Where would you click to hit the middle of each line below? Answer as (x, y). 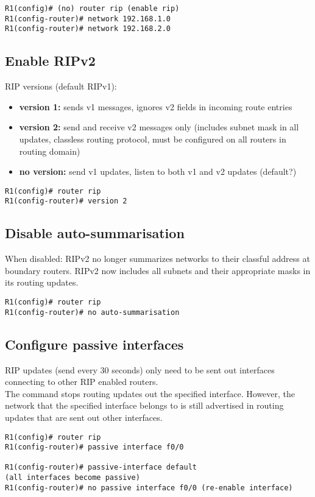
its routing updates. (42, 282)
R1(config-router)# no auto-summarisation (92, 312)
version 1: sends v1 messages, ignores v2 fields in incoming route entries (156, 106)
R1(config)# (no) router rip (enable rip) (92, 9)
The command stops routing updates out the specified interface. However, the (150, 393)
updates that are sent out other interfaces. (84, 417)
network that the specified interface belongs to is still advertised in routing (144, 405)
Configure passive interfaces (94, 344)
